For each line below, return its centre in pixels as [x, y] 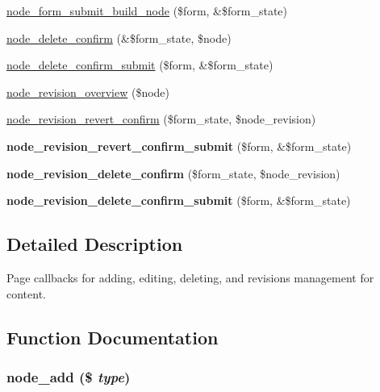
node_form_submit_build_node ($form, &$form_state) [147, 10]
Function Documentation [113, 337]
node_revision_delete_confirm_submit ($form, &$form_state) [179, 200]
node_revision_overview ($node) [88, 92]
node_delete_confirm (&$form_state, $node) [119, 38]
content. [26, 293]
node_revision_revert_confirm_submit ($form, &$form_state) [179, 146]
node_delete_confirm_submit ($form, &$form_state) [140, 65]
